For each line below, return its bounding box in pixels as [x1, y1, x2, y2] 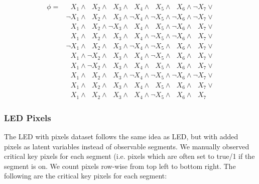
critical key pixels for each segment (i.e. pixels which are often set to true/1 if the [4, 151, 255, 161]
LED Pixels [4, 111, 51, 124]
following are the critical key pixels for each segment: [4, 170, 167, 181]
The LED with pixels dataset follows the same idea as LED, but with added [4, 131, 238, 142]
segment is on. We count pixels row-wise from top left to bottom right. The [4, 160, 236, 171]
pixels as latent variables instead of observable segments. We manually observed [4, 141, 249, 151]
